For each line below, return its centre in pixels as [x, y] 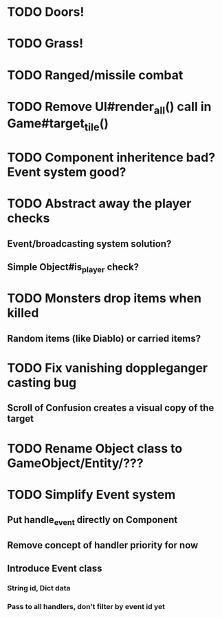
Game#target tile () [58, 125]
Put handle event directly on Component [92, 521]
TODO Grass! [45, 44]
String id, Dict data [39, 588]
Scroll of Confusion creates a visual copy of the [111, 408]
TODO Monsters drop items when [104, 299]
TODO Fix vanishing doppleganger [108, 368]
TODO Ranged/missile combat [95, 75]
